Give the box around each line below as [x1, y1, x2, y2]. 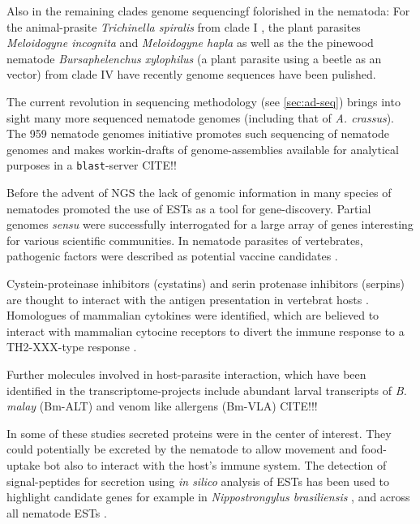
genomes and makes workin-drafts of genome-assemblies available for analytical [6, 140, 399, 157]
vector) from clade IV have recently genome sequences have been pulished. [6, 66, 376, 83]
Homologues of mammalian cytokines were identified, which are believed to [6, 307, 379, 324]
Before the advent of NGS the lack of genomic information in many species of [6, 184, 392, 200]
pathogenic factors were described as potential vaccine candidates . [6, 247, 338, 264]
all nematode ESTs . [6, 504, 107, 521]
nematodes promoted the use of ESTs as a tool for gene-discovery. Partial [6, 200, 371, 217]
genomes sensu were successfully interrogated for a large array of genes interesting [6, 216, 414, 233]
